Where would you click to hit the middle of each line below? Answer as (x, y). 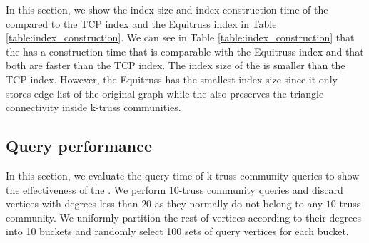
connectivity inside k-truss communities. (93, 107)
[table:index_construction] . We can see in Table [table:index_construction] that (180, 37)
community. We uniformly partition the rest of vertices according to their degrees (183, 217)
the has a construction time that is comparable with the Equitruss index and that (185, 51)
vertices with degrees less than (72, 203)
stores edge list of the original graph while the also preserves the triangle (165, 93)
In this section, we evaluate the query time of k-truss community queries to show (183, 175)
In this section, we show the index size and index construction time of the (167, 9)
